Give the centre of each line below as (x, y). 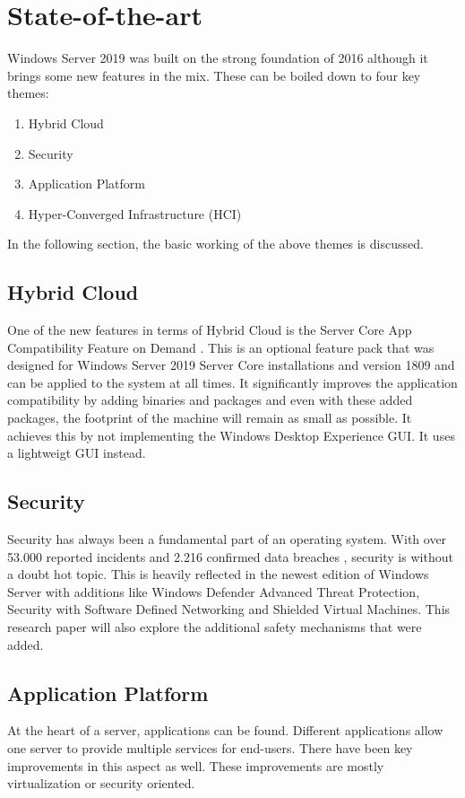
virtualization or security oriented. (101, 783)
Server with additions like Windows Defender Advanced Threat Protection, (214, 591)
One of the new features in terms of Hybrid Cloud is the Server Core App (210, 330)
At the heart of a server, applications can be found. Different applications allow (225, 730)
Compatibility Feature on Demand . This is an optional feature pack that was (221, 347)
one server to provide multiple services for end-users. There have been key (210, 747)
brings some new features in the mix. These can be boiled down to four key (214, 75)
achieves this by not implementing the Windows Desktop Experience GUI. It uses (231, 435)
